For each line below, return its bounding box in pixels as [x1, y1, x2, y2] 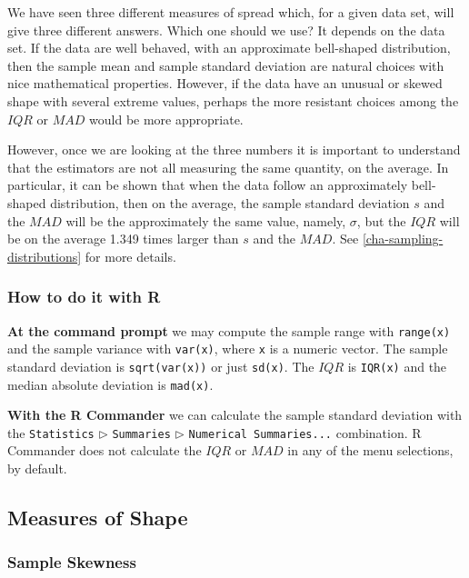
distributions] [7, 246, 82, 265]
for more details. [85, 246, 176, 265]
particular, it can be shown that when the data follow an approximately [7, 175, 408, 194]
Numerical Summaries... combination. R [188, 423, 422, 442]
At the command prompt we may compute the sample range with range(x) [7, 321, 451, 340]
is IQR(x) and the [347, 356, 447, 375]
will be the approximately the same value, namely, [65, 211, 346, 230]
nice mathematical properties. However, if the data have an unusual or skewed [7, 74, 443, 93]
